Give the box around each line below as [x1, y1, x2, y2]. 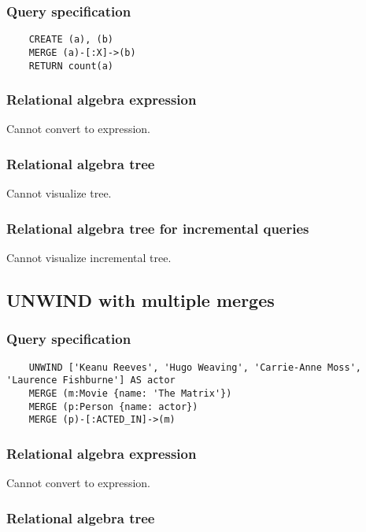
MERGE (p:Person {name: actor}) [28, 401, 198, 412]
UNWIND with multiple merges [6, 288, 275, 312]
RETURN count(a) [28, 60, 114, 72]
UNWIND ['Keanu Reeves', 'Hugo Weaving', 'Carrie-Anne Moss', [28, 361, 362, 373]
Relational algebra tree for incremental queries [6, 218, 309, 238]
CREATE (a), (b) [28, 34, 114, 46]
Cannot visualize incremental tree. [6, 249, 172, 266]
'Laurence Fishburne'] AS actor [6, 375, 176, 386]
